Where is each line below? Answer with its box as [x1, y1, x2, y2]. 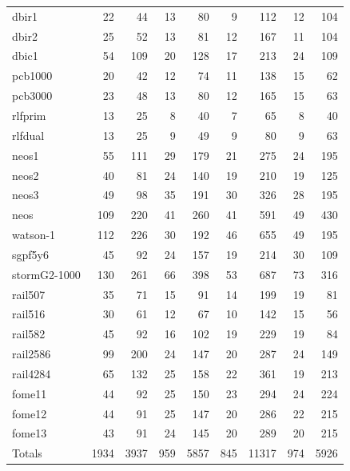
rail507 [12, 285, 46, 302]
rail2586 [12, 345, 51, 362]
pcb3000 [12, 87, 53, 104]
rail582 [12, 325, 46, 342]
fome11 [12, 385, 47, 401]
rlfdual [12, 126, 45, 143]
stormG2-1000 [12, 265, 81, 282]
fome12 [12, 405, 47, 421]
